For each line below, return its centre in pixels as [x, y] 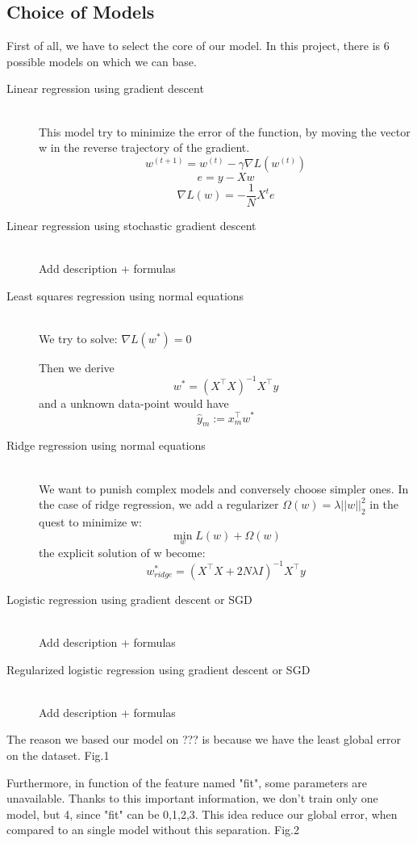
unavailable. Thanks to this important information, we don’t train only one [192, 798]
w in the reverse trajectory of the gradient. [144, 147]
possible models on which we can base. [102, 61]
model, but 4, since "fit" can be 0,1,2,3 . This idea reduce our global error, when [202, 814]
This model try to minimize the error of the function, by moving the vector [225, 131]
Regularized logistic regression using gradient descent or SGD [158, 669]
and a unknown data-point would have [134, 403]
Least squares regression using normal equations [125, 295]
